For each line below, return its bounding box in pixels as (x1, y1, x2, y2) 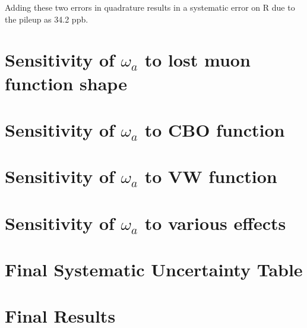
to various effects (144, 210, 286, 235)
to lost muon (144, 48, 251, 72)
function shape (5, 71, 127, 95)
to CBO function (144, 117, 285, 141)
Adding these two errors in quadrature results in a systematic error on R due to (5, 1, 295, 13)
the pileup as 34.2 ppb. (5, 12, 88, 25)
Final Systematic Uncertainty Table (5, 257, 303, 282)
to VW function (144, 164, 277, 188)
